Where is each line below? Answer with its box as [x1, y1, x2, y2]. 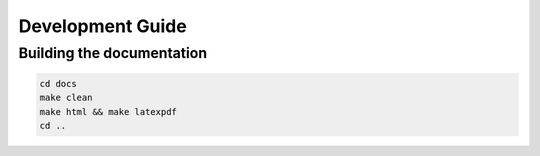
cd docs [39, 78, 77, 89]
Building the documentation [18, 44, 208, 62]
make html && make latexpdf [39, 106, 177, 117]
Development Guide [18, 15, 187, 37]
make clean [39, 92, 93, 104]
